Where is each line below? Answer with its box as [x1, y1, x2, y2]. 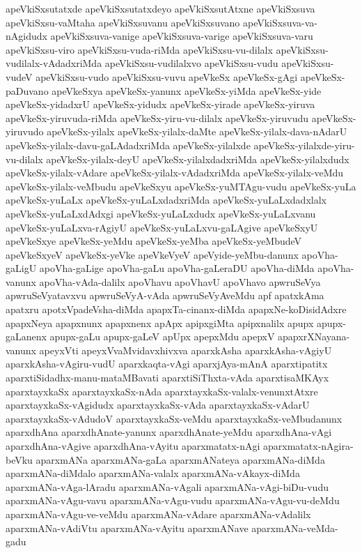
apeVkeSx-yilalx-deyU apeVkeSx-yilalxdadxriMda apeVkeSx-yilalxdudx [46, 151, 349, 166]
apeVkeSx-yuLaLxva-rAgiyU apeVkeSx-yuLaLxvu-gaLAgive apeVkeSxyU [6, 220, 318, 234]
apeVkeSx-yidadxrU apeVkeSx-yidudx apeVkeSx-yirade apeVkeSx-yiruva [6, 97, 315, 112]
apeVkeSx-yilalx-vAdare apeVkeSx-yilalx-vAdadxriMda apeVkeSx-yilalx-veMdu [6, 165, 344, 180]
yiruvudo [6, 124, 44, 139]
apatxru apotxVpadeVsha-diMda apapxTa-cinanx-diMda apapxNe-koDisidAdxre [6, 302, 347, 317]
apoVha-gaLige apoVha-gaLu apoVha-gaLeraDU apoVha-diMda [39, 261, 315, 275]
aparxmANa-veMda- [251, 520, 338, 535]
